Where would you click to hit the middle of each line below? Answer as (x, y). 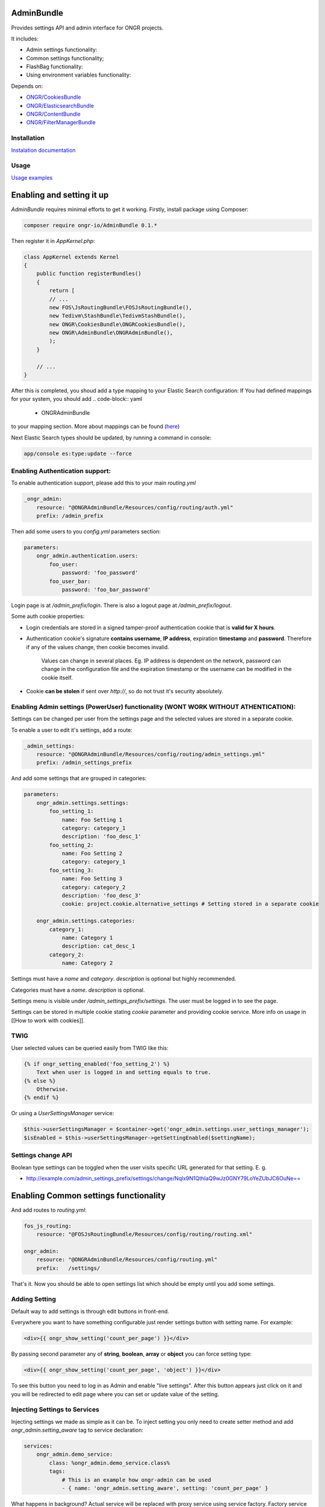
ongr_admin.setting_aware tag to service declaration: (77, 1430)
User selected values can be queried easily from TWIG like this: (90, 1048)
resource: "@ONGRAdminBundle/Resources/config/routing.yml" (127, 1260)
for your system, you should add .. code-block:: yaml (77, 399)
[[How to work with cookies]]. (48, 1020)
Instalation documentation (43, 150)
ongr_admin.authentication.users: (87, 556)
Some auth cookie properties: (48, 616)
